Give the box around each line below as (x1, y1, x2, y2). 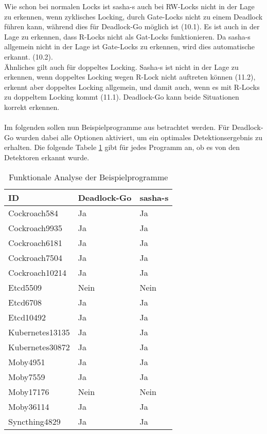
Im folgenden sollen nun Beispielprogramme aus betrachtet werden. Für (4, 122, 230, 133)
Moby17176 (8, 385, 49, 398)
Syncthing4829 (8, 415, 61, 427)
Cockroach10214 (8, 266, 66, 278)
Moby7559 (8, 370, 45, 383)
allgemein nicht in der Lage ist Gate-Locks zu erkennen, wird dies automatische (4, 41, 255, 52)
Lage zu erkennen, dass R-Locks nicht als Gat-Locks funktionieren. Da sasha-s (4, 31, 251, 42)
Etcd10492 (8, 311, 46, 323)
